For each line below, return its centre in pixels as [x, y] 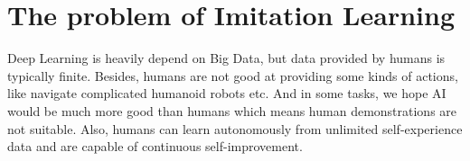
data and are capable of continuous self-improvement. [155, 146]
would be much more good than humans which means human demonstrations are [232, 110]
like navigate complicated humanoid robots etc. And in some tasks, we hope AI [227, 93]
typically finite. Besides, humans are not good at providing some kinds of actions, [233, 75]
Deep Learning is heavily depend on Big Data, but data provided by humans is [226, 58]
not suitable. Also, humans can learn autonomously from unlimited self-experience [235, 128]
